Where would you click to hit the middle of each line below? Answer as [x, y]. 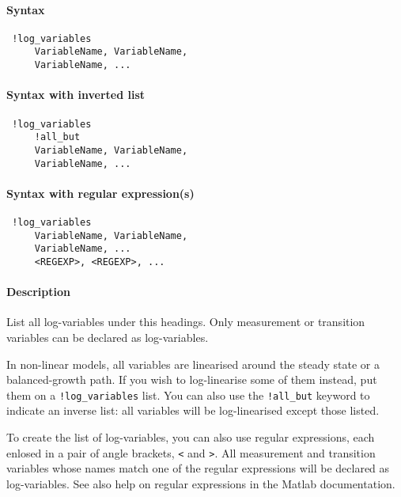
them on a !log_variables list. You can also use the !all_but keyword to [188, 395]
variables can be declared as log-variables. [108, 337]
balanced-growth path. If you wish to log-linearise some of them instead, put [192, 379]
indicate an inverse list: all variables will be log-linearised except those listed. [193, 410]
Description [39, 292]
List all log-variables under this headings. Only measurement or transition [186, 322]
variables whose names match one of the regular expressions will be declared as [198, 468]
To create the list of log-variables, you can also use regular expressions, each [191, 437]
